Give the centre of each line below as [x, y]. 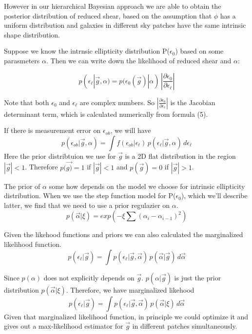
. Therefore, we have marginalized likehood [130, 289]
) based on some [199, 51]
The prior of [22, 186]
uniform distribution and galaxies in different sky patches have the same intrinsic [125, 25]
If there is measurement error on [52, 130]
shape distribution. [32, 34]
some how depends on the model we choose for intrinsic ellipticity [147, 186]
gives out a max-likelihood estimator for [64, 326]
